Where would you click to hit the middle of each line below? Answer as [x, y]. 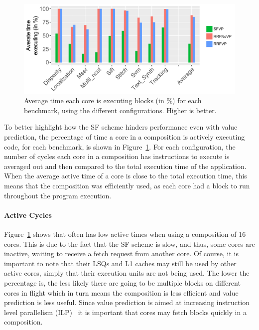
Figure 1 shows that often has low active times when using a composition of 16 [125, 234]
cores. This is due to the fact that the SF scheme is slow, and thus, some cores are [129, 244]
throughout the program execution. [58, 195]
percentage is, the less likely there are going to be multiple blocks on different [122, 283]
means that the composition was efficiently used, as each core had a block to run [127, 186]
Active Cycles [28, 215]
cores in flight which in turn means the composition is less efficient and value [121, 292]
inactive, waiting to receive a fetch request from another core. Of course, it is [121, 253]
